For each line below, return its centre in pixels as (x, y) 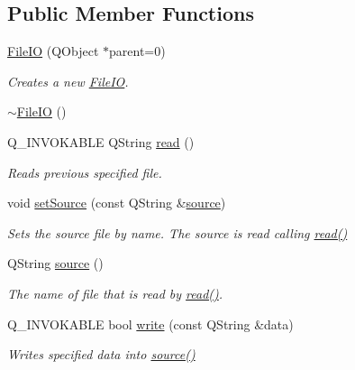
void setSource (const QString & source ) (117, 203)
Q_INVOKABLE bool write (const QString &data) (150, 324)
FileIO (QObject (53, 51)
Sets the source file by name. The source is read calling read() (177, 232)
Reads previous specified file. (85, 172)
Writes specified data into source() (101, 354)
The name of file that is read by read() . (115, 293)
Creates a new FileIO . (68, 81)
